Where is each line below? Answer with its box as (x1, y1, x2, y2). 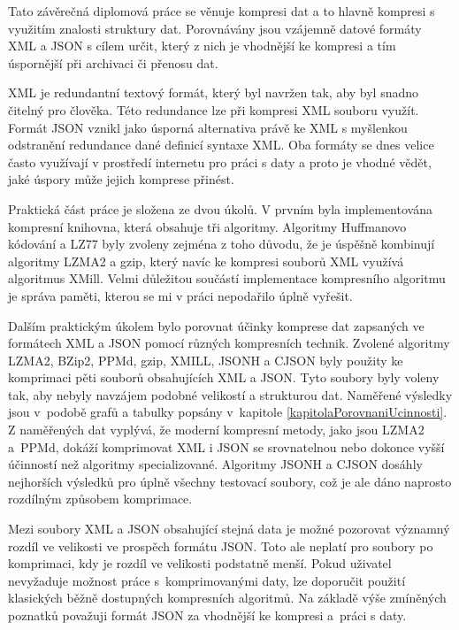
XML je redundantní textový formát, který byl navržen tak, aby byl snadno (8, 83, 419, 102)
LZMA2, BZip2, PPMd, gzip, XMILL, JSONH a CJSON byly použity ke (8, 350, 403, 369)
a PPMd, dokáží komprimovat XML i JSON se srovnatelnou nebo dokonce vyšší (8, 437, 445, 456)
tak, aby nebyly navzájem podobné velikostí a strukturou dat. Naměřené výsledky (8, 385, 453, 403)
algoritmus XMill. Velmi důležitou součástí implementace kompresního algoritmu (8, 269, 446, 288)
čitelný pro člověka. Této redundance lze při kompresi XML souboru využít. (8, 100, 419, 119)
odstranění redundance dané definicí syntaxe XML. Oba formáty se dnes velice (8, 135, 434, 154)
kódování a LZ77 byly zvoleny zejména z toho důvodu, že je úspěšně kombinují (8, 234, 435, 253)
